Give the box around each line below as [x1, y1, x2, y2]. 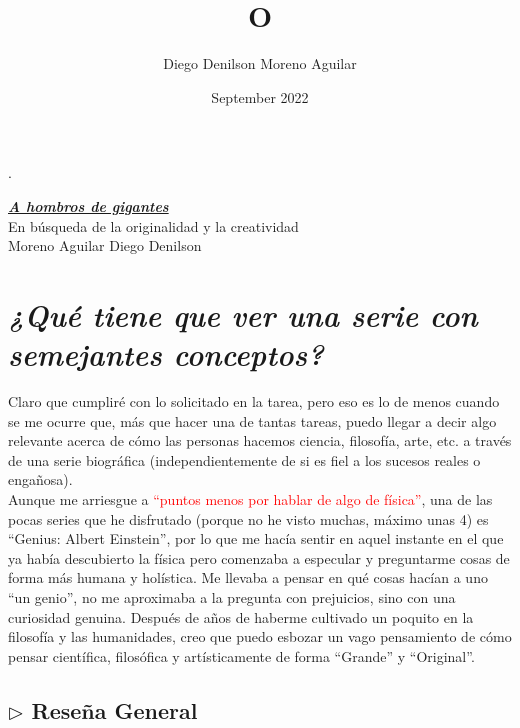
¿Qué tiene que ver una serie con [8, 293, 478, 335]
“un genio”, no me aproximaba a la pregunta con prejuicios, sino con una [8, 586, 456, 607]
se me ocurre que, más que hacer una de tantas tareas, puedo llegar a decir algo [8, 410, 497, 431]
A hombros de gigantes [8, 195, 169, 216]
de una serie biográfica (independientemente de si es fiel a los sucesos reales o [8, 449, 481, 470]
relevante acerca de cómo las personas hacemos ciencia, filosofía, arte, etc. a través [8, 430, 512, 451]
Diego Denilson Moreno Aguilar [163, 53, 357, 74]
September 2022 [211, 86, 309, 107]
